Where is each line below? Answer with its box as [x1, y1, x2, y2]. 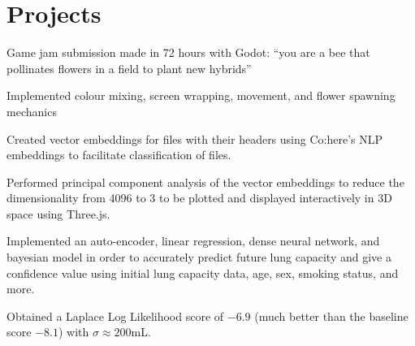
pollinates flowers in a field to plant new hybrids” [6, 59, 252, 76]
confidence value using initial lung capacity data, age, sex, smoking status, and [6, 264, 399, 281]
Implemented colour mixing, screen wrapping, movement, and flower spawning [6, 87, 396, 104]
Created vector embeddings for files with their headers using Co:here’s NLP [6, 130, 383, 147]
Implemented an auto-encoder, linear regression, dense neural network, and [6, 232, 380, 249]
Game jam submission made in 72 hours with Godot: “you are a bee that [6, 44, 370, 61]
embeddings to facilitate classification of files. [6, 146, 231, 163]
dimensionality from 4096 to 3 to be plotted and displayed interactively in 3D [6, 189, 392, 206]
